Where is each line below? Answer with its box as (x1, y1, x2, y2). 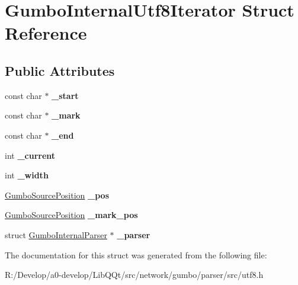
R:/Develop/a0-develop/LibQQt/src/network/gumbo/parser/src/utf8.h (5, 268, 264, 281)
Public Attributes (5, 61, 115, 79)
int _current (5, 149, 56, 161)
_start (52, 89, 79, 101)
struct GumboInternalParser (5, 228, 107, 241)
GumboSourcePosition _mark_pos (5, 209, 138, 221)
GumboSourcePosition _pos (5, 188, 110, 201)
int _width (5, 169, 49, 181)
